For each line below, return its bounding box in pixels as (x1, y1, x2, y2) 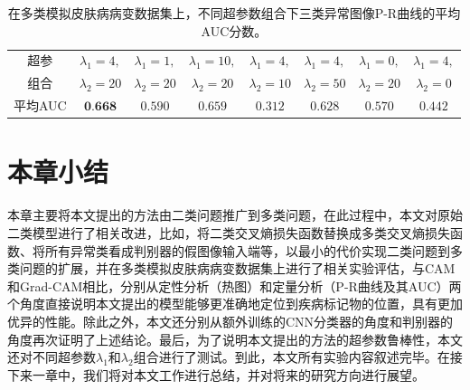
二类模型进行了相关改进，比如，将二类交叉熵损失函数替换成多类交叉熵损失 (7, 223, 450, 242)
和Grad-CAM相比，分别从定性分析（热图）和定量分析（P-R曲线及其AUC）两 (7, 276, 462, 295)
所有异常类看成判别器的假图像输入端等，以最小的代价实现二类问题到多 (44, 241, 463, 260)
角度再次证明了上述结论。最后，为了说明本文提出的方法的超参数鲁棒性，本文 (7, 329, 463, 348)
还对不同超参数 (7, 347, 96, 366)
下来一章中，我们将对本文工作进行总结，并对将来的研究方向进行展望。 (7, 365, 425, 384)
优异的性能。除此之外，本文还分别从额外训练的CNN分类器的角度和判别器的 (7, 311, 454, 330)
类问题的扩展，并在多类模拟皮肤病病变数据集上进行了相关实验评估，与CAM (7, 259, 456, 278)
